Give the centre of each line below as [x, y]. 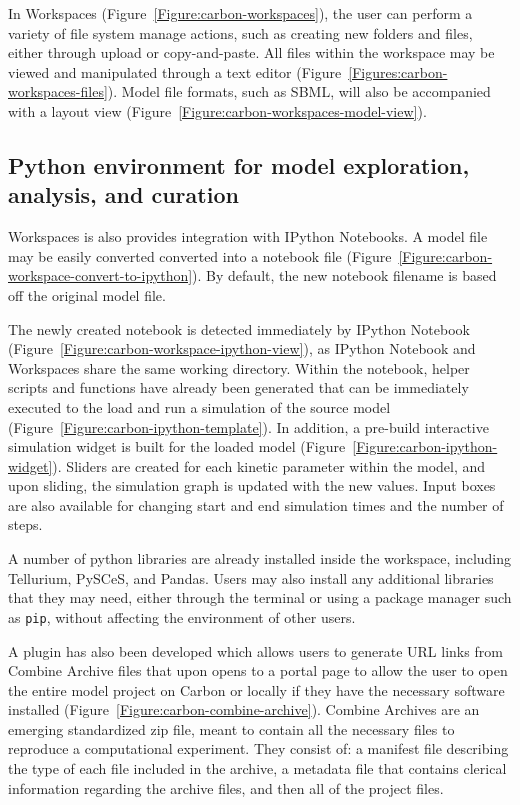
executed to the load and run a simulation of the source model [199, 406]
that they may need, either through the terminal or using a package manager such [260, 597]
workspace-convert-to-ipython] [100, 275]
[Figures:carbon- [398, 71]
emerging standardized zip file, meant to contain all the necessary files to [231, 728]
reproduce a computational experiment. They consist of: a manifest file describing [258, 748]
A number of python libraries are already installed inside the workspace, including [260, 558]
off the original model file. [87, 294]
